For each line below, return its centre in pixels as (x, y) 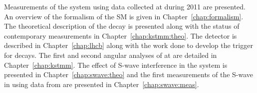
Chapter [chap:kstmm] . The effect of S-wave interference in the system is (116, 65)
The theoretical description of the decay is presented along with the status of (122, 26)
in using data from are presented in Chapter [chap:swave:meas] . (102, 84)
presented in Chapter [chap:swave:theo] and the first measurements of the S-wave (129, 74)
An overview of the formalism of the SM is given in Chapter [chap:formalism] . (124, 16)
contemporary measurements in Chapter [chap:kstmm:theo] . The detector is (121, 35)
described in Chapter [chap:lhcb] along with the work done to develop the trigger (128, 45)
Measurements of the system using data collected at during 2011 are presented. (125, 6)
